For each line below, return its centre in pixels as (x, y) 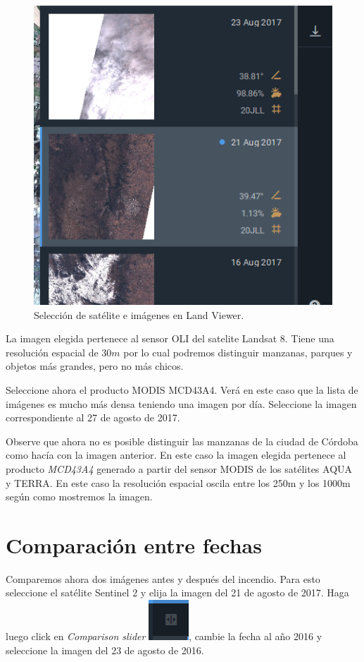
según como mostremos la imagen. (79, 496)
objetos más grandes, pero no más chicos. (95, 366)
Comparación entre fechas (134, 544)
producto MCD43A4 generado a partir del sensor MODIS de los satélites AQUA (179, 468)
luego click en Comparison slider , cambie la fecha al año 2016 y (164, 636)
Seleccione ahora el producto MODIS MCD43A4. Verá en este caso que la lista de (182, 389)
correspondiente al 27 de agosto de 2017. (93, 417)
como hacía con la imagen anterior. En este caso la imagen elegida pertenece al (176, 455)
